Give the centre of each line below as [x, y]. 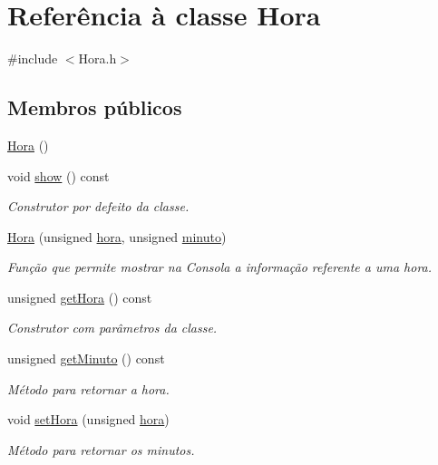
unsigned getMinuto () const [86, 358]
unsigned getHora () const [80, 297]
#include [33, 58]
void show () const [58, 175]
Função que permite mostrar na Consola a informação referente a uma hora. [220, 267]
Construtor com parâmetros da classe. [112, 328]
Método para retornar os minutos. [101, 449]
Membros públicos [95, 107]
